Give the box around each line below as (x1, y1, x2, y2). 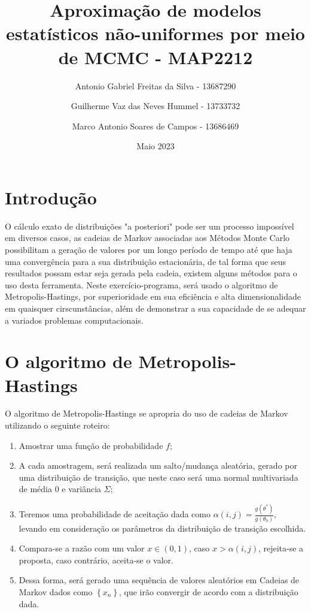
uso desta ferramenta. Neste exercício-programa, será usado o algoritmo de (5, 278, 278, 291)
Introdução (5, 185, 97, 209)
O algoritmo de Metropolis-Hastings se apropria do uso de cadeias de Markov (5, 407, 288, 420)
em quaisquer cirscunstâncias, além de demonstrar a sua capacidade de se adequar (5, 302, 306, 314)
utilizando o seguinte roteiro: (5, 419, 110, 432)
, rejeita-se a (258, 542, 304, 554)
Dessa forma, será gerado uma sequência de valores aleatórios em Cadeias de (19, 574, 300, 586)
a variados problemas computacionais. (5, 313, 144, 326)
